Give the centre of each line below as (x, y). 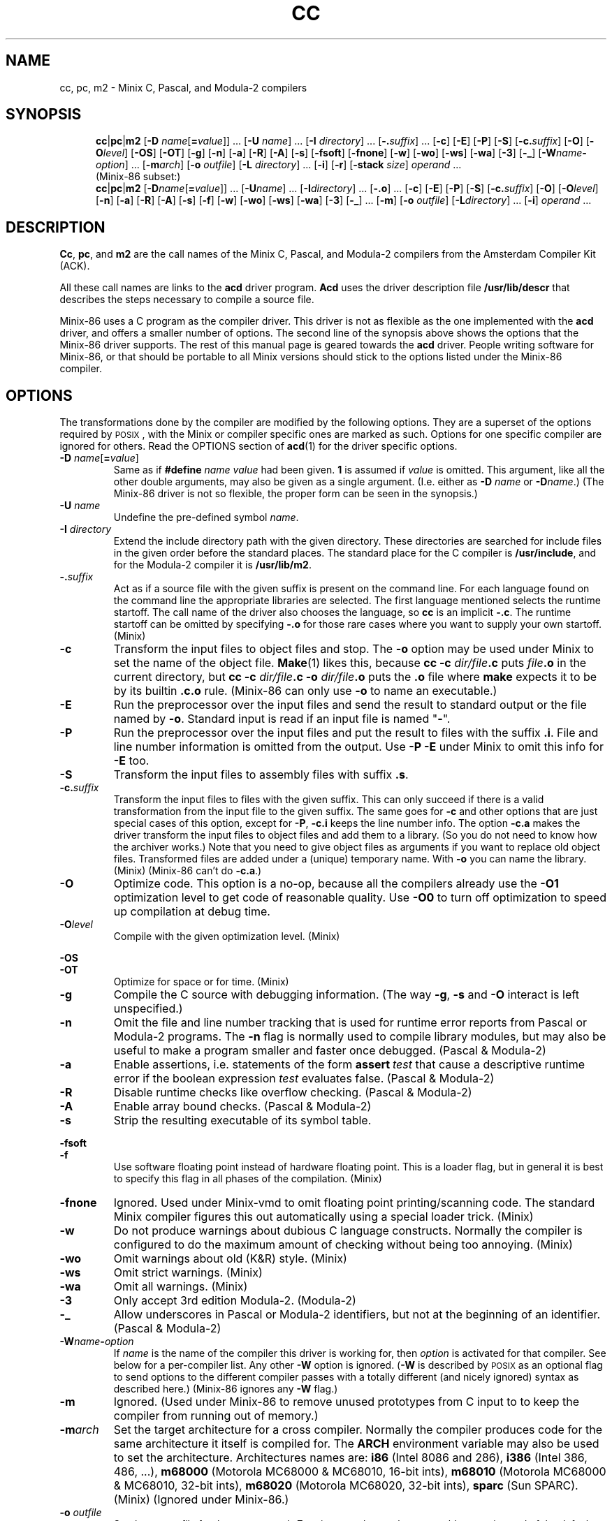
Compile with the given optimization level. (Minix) (227, 936)
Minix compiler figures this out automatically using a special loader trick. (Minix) (323, 1217)
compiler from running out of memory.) (216, 1416)
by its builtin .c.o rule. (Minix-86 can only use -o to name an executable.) (305, 691)
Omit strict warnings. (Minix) (188, 1273)
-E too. (131, 761)
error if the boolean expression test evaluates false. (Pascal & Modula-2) (304, 1079)
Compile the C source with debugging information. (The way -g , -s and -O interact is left (346, 995)
